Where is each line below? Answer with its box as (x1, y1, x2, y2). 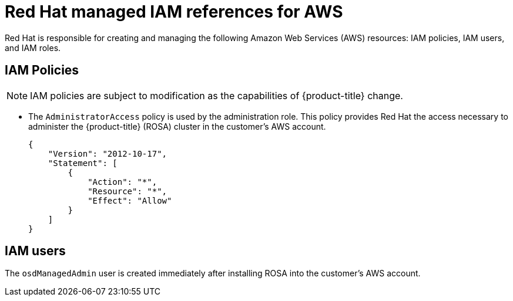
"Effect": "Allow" (88, 195, 172, 205)
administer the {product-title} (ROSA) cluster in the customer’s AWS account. (28, 121, 326, 131)
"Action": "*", (88, 177, 157, 187)
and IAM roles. (5, 42, 61, 53)
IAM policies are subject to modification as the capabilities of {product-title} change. (30, 89, 403, 102)
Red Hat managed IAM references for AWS (5, 2, 343, 22)
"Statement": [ (48, 158, 118, 168)
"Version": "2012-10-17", (48, 148, 167, 158)
